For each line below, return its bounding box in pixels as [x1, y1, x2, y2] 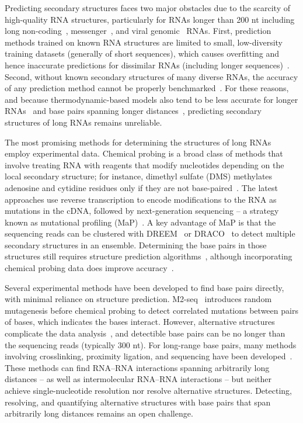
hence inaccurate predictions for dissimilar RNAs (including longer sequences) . [5, 58, 290, 71]
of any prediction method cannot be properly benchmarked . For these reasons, [5, 82, 289, 94]
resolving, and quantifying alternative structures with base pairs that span [5, 396, 271, 408]
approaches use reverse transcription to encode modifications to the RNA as [5, 193, 277, 205]
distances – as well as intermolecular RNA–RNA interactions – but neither [5, 373, 272, 385]
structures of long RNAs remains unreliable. [5, 116, 162, 128]
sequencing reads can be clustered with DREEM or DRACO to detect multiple [5, 227, 295, 240]
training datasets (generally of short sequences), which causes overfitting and [5, 47, 280, 60]
